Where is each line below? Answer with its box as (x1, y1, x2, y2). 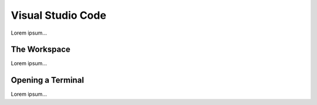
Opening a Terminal (11, 75, 85, 85)
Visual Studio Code (11, 9, 107, 22)
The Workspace (11, 45, 70, 55)
